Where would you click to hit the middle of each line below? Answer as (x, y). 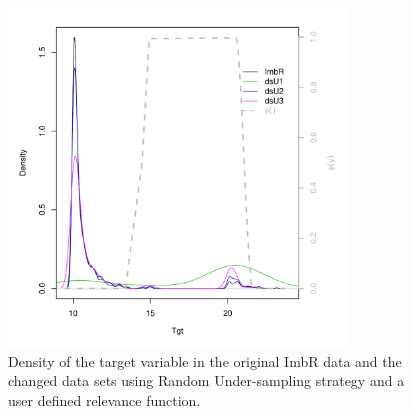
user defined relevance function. (104, 399)
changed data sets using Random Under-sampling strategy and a (206, 380)
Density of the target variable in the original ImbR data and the (205, 360)
